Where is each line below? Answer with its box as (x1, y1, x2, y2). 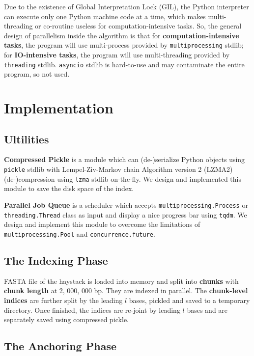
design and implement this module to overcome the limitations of (4, 219, 200, 229)
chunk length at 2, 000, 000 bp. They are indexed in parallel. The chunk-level (4, 285, 248, 296)
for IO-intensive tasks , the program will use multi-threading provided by (4, 50, 230, 60)
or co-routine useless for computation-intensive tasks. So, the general (35, 21, 242, 31)
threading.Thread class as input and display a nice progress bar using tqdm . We (4, 209, 247, 219)
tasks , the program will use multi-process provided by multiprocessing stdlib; (4, 40, 244, 50)
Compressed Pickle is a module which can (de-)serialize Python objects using (4, 154, 245, 164)
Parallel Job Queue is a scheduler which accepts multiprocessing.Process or (4, 199, 248, 210)
